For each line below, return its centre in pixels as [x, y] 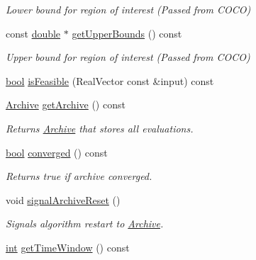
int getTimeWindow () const [68, 247]
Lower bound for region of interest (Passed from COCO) [128, 9]
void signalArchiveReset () [63, 199]
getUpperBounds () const [127, 33]
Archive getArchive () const [66, 104]
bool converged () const [57, 152]
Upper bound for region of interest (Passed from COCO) [128, 57]
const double [33, 33]
